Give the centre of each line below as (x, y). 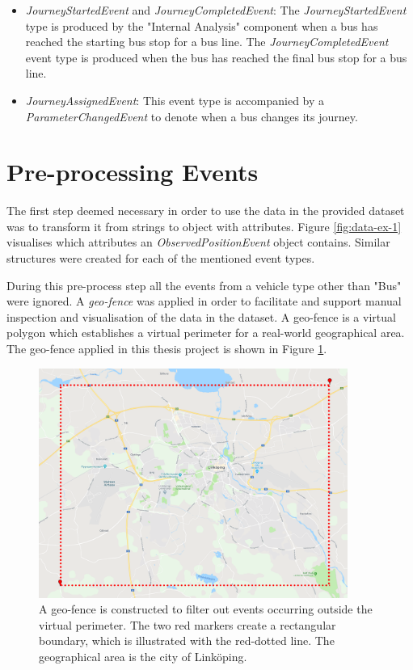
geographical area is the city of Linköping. (143, 656)
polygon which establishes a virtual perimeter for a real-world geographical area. (206, 333)
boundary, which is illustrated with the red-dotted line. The (187, 641)
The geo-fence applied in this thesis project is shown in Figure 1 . (167, 349)
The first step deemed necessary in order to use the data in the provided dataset (206, 211)
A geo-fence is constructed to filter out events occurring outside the (206, 609)
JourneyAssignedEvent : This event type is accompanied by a (175, 100)
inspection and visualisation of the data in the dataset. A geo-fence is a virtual (201, 316)
